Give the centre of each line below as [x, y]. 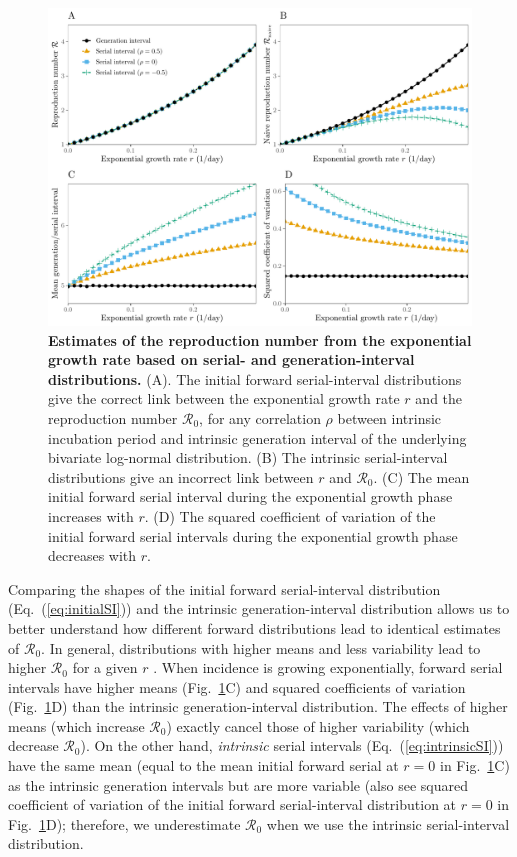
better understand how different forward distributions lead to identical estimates [254, 627]
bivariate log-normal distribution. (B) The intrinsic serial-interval [248, 457]
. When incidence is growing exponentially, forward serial [328, 667]
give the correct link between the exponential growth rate [224, 398]
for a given [105, 667]
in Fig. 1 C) [475, 765]
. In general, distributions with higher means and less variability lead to [261, 647]
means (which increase [76, 725]
